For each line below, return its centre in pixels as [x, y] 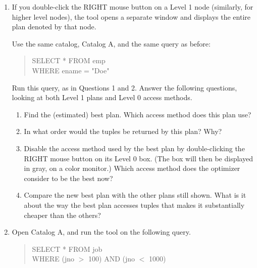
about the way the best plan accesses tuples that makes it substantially [134, 205]
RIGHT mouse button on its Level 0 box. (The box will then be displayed [138, 158]
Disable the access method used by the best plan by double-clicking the [134, 148]
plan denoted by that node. [54, 27]
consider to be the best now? [68, 178]
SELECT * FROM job [67, 249]
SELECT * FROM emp [69, 60]
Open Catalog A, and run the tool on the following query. [101, 232]
